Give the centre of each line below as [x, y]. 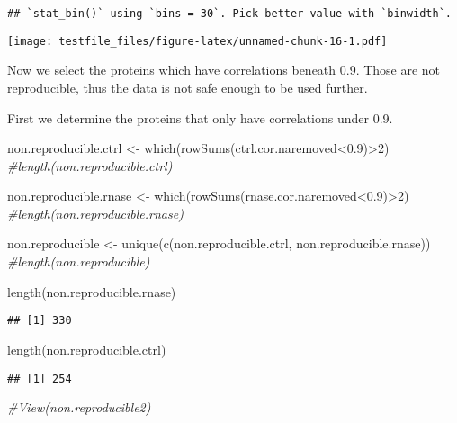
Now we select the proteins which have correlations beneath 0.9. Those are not [224, 70]
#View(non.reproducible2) [79, 407]
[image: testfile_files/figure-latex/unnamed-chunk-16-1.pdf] [197, 41]
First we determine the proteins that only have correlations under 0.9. [200, 117]
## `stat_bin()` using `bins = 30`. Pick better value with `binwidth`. [229, 13]
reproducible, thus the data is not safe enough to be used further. [188, 87]
